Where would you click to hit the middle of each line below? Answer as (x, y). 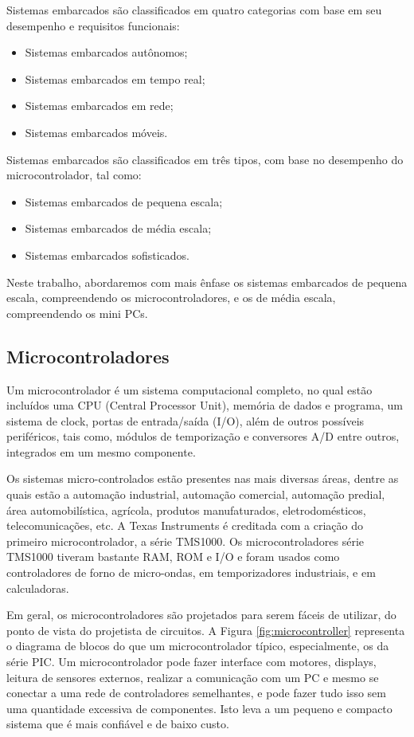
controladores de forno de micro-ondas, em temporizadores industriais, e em (191, 572)
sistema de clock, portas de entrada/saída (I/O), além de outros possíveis (186, 420)
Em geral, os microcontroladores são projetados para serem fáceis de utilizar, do (201, 615)
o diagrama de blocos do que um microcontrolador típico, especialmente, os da (198, 646)
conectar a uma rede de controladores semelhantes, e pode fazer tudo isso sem (196, 693)
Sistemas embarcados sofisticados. (107, 255)
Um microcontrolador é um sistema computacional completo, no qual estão (189, 389)
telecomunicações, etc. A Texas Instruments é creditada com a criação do (185, 525)
